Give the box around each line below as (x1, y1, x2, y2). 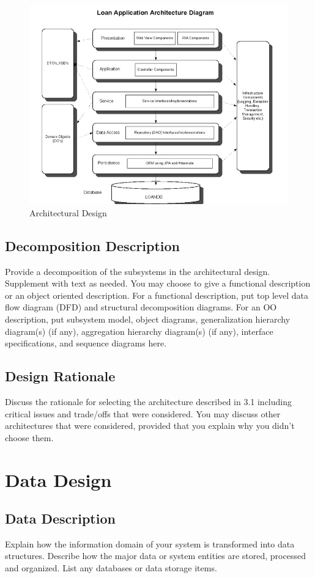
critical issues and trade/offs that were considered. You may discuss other (5, 407, 281, 420)
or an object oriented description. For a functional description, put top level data (5, 288, 309, 301)
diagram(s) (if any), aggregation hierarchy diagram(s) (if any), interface (5, 324, 273, 337)
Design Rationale (5, 367, 116, 386)
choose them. (5, 431, 54, 444)
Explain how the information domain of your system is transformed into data (5, 537, 295, 550)
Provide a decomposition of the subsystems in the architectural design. (5, 265, 270, 277)
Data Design (5, 467, 112, 492)
